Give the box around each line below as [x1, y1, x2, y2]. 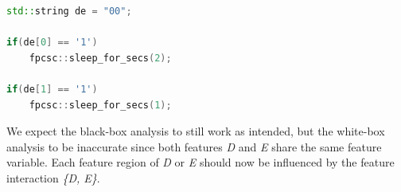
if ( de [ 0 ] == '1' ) [6, 37, 98, 49]
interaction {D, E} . [6, 169, 100, 186]
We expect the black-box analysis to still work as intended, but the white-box [6, 123, 385, 139]
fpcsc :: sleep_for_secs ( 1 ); [29, 99, 172, 111]
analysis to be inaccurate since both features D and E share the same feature [6, 138, 382, 155]
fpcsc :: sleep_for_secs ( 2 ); [29, 52, 172, 64]
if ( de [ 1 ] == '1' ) [6, 83, 98, 95]
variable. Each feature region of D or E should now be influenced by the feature [6, 154, 395, 170]
